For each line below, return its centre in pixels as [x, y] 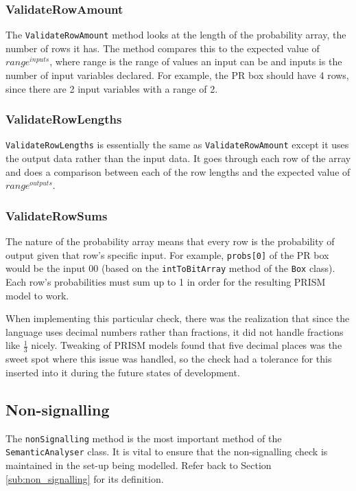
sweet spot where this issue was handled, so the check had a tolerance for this [169, 359]
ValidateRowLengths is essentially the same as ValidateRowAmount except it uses [177, 145]
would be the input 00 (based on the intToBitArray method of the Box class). [170, 268]
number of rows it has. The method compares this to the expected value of [163, 48]
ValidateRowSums [57, 215]
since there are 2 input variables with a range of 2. [112, 88]
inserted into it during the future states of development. [123, 372]
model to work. [37, 295]
